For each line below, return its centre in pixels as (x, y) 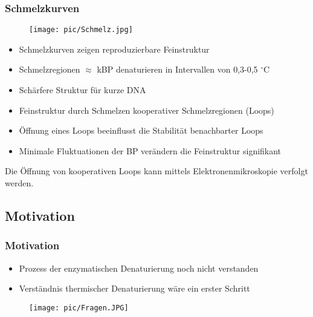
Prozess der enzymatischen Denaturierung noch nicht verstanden (139, 268)
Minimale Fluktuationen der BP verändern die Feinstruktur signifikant (150, 150)
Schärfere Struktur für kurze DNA (82, 90)
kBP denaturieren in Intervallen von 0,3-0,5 (177, 69)
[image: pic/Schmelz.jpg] (81, 30)
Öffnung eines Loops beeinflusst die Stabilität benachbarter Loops (141, 130)
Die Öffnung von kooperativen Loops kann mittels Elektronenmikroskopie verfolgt (156, 171)
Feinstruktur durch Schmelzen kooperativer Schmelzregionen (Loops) (147, 110)
